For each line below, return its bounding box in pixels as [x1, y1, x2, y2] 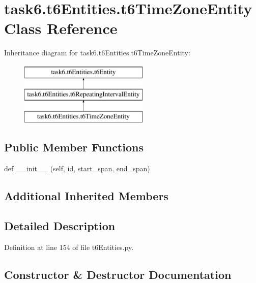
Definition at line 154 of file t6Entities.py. [4, 241, 134, 252]
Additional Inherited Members [4, 188, 168, 204]
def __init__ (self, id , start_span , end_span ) [4, 163, 150, 174]
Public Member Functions [4, 139, 144, 155]
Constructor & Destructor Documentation [4, 266, 232, 282]
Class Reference [4, 18, 118, 39]
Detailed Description [4, 217, 116, 233]
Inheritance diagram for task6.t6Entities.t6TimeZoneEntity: [4, 47, 190, 58]
